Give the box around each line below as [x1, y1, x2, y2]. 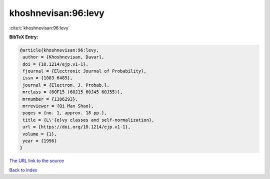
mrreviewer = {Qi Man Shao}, [22, 103, 94, 109]
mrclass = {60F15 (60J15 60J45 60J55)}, [22, 89, 123, 95]
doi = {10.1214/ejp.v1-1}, [22, 61, 88, 67]
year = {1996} [22, 138, 57, 144]
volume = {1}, [22, 131, 57, 137]
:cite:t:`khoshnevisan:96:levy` [9, 25, 70, 31]
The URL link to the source [9, 158, 64, 164]
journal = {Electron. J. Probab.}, [22, 82, 110, 88]
